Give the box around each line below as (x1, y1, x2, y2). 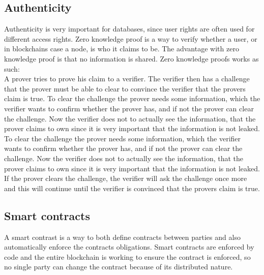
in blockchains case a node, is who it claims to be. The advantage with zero (4, 43, 239, 54)
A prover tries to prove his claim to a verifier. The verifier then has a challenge (4, 73, 250, 84)
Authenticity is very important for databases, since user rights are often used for (4, 23, 255, 34)
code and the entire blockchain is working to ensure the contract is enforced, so (4, 251, 251, 262)
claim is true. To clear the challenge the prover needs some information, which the (4, 93, 260, 104)
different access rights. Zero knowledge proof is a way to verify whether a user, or (4, 33, 257, 44)
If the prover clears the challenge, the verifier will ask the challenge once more (4, 173, 247, 184)
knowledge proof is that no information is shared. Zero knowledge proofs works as (4, 53, 259, 64)
